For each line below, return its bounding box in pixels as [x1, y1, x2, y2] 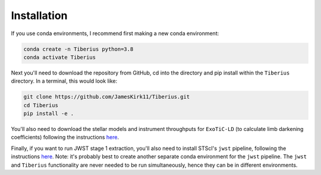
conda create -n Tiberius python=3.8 [23, 45, 134, 52]
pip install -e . [23, 110, 74, 117]
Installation [11, 9, 68, 22]
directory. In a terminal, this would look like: [11, 77, 118, 85]
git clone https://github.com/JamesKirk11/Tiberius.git [23, 93, 190, 101]
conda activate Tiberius [23, 54, 96, 61]
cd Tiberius [23, 102, 59, 108]
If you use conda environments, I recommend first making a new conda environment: [11, 30, 219, 37]
